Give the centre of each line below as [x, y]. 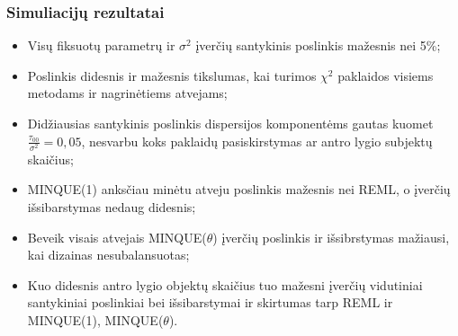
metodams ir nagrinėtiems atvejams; [127, 93]
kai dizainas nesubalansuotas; [108, 255]
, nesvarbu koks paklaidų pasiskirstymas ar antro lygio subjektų [257, 141]
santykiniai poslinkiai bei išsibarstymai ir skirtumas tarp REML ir [210, 302]
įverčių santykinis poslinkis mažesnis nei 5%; [318, 45]
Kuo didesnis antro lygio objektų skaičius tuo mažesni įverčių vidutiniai [225, 284]
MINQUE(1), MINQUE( [95, 319]
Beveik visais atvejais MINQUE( [117, 237]
